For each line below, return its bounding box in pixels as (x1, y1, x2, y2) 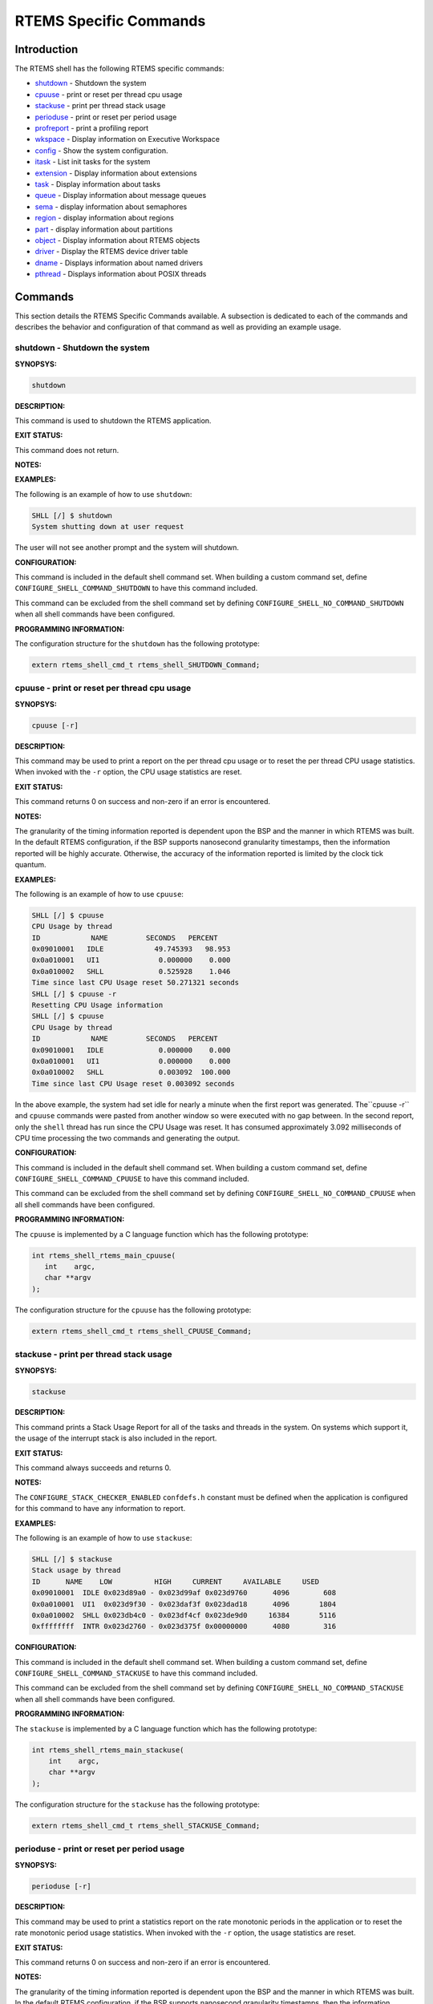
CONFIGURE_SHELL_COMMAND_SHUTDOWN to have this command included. (14, 584, 258, 593)
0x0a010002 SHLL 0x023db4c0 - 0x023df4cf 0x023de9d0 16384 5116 (31, 1610, 337, 1619)
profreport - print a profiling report (34, 123, 149, 133)
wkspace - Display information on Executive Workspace (34, 135, 221, 144)
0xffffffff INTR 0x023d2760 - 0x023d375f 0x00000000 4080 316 (31, 1622, 337, 1631)
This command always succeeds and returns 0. (14, 1463, 172, 1473)
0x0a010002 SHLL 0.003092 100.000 (31, 1068, 231, 1077)
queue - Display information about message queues (34, 191, 207, 200)
